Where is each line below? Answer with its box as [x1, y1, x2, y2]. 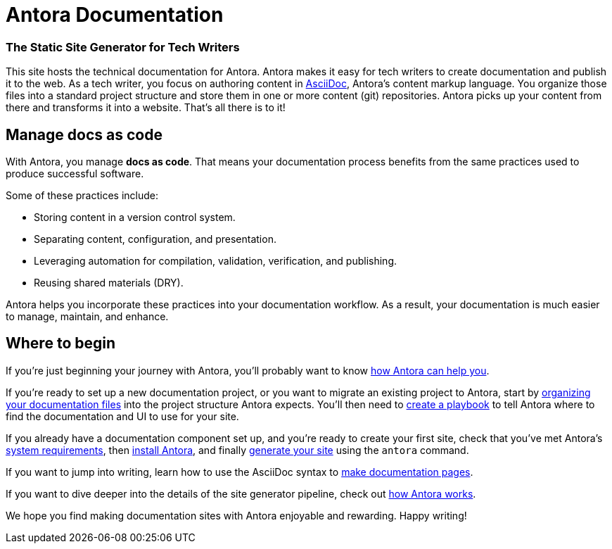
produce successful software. [6, 167, 144, 179]
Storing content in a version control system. [34, 210, 236, 223]
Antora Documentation [6, 3, 224, 27]
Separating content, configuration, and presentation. [34, 232, 276, 245]
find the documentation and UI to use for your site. [6, 410, 239, 422]
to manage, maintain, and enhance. [6, 310, 169, 322]
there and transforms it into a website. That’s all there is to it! [6, 101, 286, 114]
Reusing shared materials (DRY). [34, 276, 184, 289]
